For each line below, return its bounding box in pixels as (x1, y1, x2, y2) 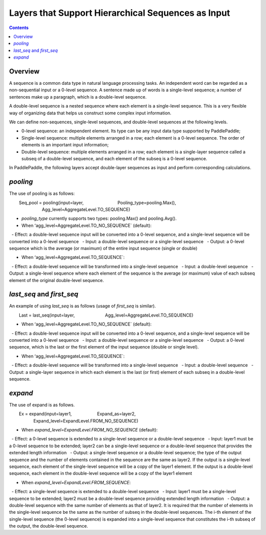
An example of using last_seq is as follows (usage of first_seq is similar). (9, 303, 156, 309)
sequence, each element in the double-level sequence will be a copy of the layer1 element (9, 470, 192, 476)
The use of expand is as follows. (9, 402, 75, 408)
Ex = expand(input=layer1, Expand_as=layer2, (19, 411, 136, 417)
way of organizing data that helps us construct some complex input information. (9, 110, 172, 116)
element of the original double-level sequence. (9, 277, 104, 283)
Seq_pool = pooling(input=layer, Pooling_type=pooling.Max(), (19, 200, 176, 206)
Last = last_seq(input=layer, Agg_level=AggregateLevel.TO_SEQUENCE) (19, 312, 194, 318)
